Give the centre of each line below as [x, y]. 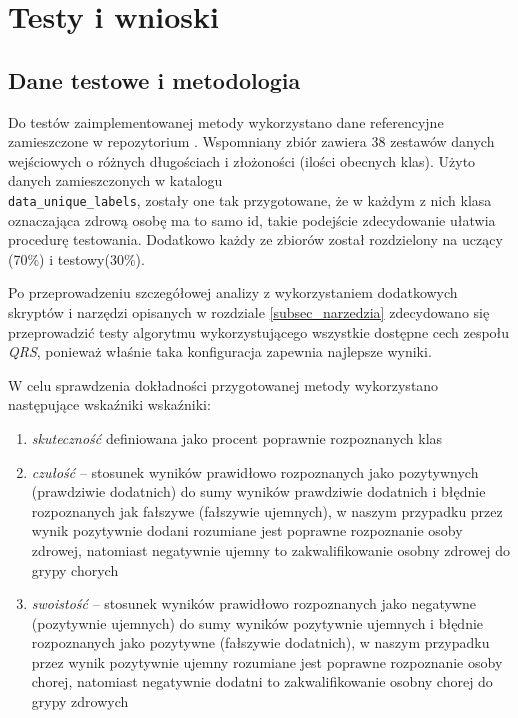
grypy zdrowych [80, 701]
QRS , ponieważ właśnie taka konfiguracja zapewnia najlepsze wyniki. [220, 351]
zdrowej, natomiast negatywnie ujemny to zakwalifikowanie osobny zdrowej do [270, 549]
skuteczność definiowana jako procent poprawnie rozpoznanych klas [237, 437]
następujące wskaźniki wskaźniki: [109, 404]
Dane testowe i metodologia [154, 79]
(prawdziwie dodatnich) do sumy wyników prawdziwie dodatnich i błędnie [258, 491]
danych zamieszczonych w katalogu [115, 180]
